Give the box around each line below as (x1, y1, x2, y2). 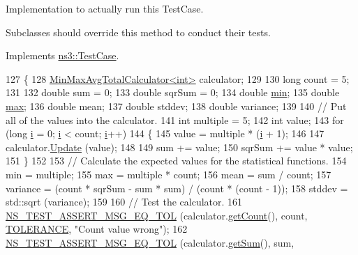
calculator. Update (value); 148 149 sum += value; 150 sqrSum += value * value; (6, 139, 353, 154)
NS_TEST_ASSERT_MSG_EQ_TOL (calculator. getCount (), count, (6, 208, 308, 222)
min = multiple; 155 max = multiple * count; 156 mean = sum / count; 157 (6, 167, 331, 181)
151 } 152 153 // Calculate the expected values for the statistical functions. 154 (6, 153, 347, 168)
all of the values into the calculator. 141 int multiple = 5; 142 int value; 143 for (6, 112, 344, 127)
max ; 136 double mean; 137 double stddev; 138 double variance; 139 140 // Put (6, 98, 347, 113)
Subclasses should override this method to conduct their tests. (6, 24, 271, 39)
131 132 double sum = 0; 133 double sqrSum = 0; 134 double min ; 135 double (6, 85, 340, 100)
